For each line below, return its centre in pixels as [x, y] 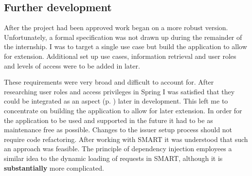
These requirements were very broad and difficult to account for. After [109, 82]
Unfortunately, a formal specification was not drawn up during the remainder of [123, 37]
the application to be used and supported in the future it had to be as [108, 120]
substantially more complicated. [54, 167]
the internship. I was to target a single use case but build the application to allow [126, 46]
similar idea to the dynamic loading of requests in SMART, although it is [113, 158]
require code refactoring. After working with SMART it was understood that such [126, 139]
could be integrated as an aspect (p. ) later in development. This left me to [116, 101]
